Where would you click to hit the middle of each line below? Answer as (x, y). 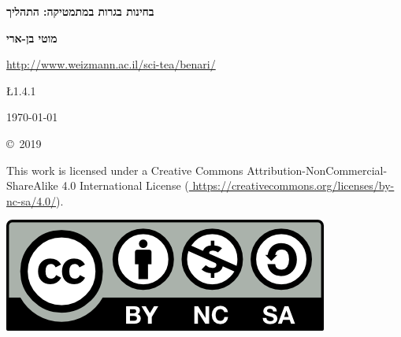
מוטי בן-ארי (32, 37)
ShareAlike (32, 185)
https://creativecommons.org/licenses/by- (293, 185)
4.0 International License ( (125, 185)
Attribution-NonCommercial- (317, 170)
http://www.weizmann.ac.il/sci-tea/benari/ (111, 64)
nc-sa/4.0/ (32, 200)
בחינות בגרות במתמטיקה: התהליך (80, 11)
